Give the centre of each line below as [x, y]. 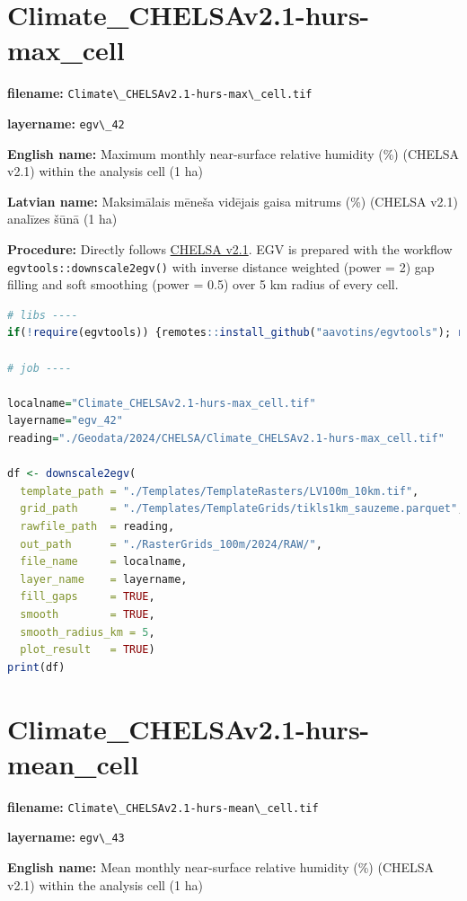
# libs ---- [43, 315]
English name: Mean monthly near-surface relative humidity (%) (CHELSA [221, 866]
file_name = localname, [104, 562]
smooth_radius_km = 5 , [88, 632]
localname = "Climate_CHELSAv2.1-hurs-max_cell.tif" [162, 403]
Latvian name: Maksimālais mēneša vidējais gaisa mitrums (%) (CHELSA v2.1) [233, 201]
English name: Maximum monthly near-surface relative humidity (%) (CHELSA [233, 153]
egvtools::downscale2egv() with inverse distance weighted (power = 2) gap [221, 266]
